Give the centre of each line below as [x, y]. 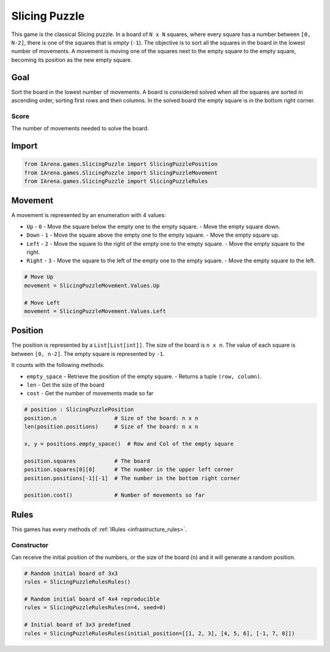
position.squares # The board [87, 461]
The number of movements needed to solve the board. [80, 128]
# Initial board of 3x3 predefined [77, 625]
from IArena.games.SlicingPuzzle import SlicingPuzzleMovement [121, 172]
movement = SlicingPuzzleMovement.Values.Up [92, 285]
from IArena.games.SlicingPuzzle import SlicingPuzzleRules [116, 181]
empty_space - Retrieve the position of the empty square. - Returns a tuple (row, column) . [144, 376]
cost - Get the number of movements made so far [90, 393]
